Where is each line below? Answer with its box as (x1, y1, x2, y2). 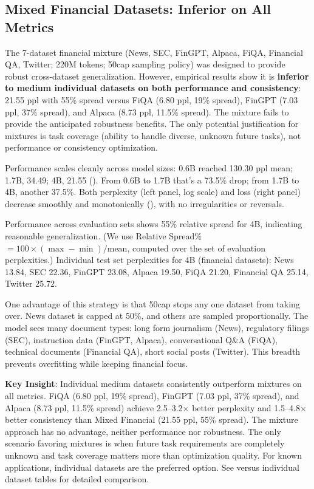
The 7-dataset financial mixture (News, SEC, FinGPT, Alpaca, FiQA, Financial (5, 46, 303, 58)
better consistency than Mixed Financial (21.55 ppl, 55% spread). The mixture (5, 413, 298, 426)
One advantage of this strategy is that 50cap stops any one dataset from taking (5, 297, 300, 310)
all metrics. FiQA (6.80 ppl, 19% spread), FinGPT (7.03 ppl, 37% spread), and (5, 389, 299, 402)
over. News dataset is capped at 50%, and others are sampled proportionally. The (5, 309, 309, 322)
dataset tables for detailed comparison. (5, 473, 149, 485)
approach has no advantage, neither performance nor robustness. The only (5, 425, 281, 437)
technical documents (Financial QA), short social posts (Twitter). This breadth (5, 345, 301, 358)
